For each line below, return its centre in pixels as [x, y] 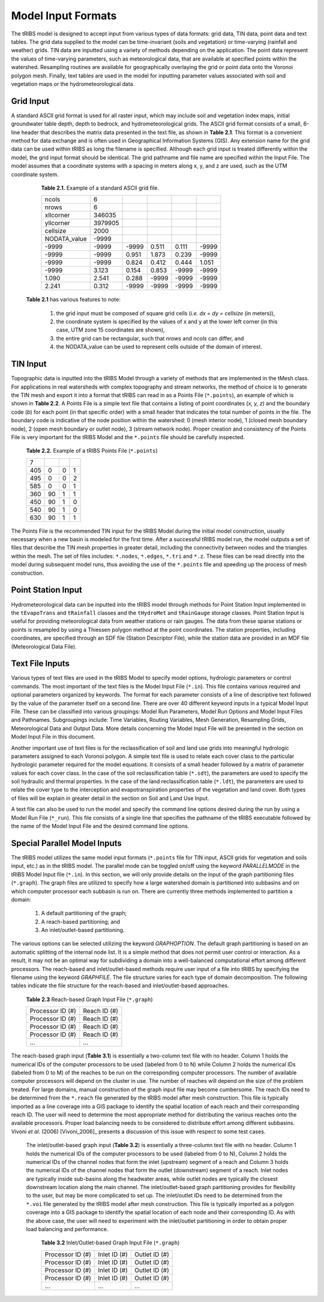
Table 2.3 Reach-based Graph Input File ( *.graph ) [89, 999]
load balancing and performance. [67, 1229]
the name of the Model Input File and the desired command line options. [100, 826]
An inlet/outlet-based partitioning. [83, 930]
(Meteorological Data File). [44, 646]
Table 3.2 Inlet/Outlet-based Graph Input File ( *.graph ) [110, 1243]
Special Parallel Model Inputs [67, 843]
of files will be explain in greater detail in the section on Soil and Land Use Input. [110, 798]
